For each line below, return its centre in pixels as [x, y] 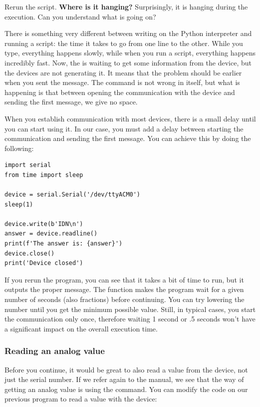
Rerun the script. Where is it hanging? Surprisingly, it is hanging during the [126, 6]
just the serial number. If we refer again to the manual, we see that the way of [124, 379]
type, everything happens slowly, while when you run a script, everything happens [130, 53]
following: [19, 148]
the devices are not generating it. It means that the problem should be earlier [123, 72]
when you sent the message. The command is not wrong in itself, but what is [122, 82]
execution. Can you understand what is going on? [80, 16]
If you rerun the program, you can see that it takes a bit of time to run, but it [124, 279]
